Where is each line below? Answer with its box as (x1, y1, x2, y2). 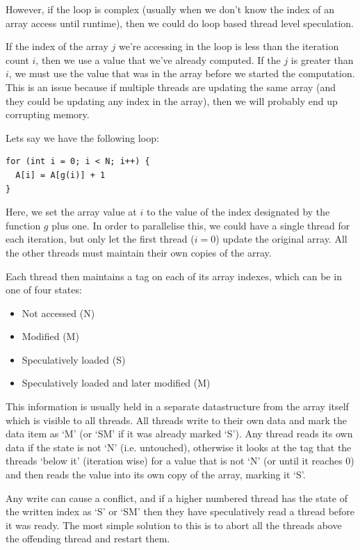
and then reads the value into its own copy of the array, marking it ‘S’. (6, 467, 306, 482)
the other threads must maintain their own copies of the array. (6, 245, 272, 259)
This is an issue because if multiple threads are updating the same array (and (6, 79, 336, 94)
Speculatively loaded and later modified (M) (22, 375, 211, 390)
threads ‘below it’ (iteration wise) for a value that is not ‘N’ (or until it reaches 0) (6, 453, 354, 468)
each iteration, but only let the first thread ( (6, 232, 195, 246)
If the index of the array (6, 39, 108, 54)
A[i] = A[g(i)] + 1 (15, 170, 106, 180)
